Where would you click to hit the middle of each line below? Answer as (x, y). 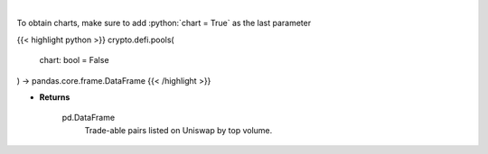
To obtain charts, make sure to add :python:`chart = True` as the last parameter (164, 23)
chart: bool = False (74, 60)
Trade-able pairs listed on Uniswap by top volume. (178, 130)
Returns (55, 97)
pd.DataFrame (89, 118)
